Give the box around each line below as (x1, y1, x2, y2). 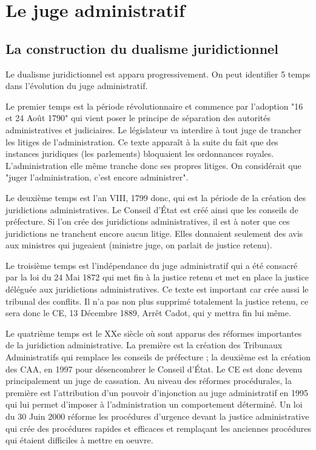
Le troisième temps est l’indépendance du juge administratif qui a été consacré (5, 259, 298, 271)
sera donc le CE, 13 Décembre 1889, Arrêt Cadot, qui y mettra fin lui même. (5, 306, 291, 319)
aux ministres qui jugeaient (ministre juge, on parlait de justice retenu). (5, 239, 272, 251)
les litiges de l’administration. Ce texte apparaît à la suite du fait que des (5, 135, 278, 148)
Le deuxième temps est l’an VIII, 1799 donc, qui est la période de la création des (5, 191, 306, 203)
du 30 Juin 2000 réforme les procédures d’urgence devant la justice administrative (5, 410, 309, 423)
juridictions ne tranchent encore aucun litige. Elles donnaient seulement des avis (5, 227, 303, 239)
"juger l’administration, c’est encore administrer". (5, 171, 189, 184)
